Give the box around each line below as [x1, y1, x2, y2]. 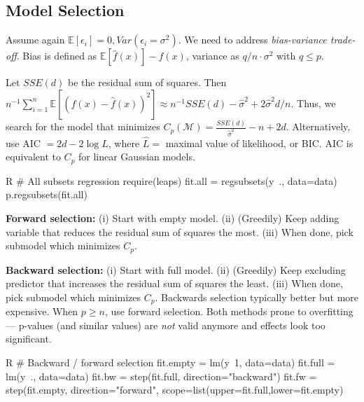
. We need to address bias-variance [178, 32, 327, 47]
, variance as [185, 48, 239, 63]
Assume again [6, 32, 65, 47]
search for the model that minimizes [6, 119, 160, 134]
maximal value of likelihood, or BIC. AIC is [165, 135, 353, 150]
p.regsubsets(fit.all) [6, 187, 87, 202]
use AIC [6, 135, 41, 150]
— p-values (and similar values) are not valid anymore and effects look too [6, 317, 325, 332]
